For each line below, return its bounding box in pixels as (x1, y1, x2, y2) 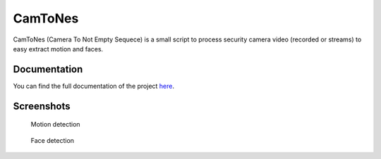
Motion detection (30, 120, 80, 129)
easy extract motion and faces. (13, 44, 104, 53)
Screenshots (13, 100, 71, 112)
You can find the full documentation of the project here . (13, 82, 174, 90)
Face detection (30, 136, 74, 144)
